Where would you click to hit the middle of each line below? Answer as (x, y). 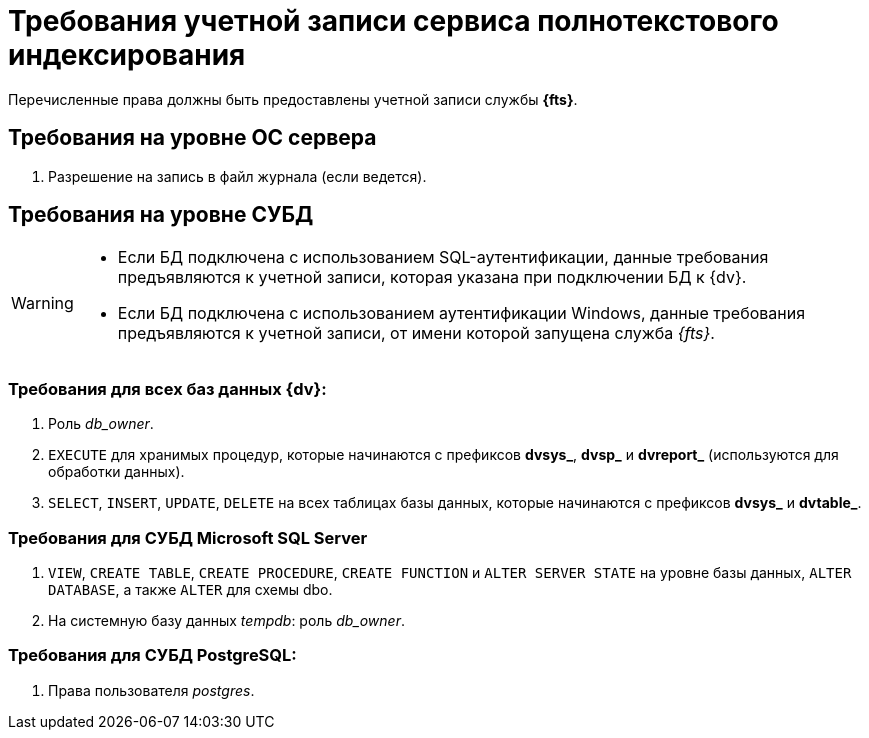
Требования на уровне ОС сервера (192, 138)
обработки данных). (116, 472)
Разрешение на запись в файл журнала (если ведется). (237, 176)
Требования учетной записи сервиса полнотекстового (393, 21)
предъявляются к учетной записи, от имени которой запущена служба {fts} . (416, 333)
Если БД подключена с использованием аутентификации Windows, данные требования (461, 313)
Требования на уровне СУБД (161, 215)
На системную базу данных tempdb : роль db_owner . (226, 620)
